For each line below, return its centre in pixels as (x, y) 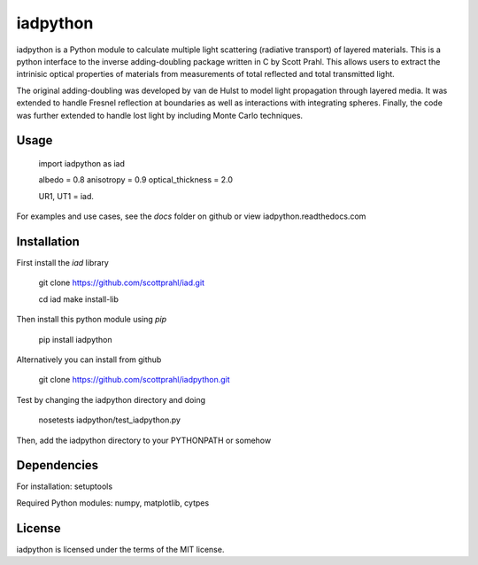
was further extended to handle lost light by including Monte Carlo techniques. (160, 115)
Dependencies (58, 465)
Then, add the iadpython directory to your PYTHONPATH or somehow (144, 440)
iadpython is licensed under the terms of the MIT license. (120, 549)
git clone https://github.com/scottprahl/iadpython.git (134, 380)
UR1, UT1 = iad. (66, 196)
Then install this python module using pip (92, 320)
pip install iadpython (75, 339)
